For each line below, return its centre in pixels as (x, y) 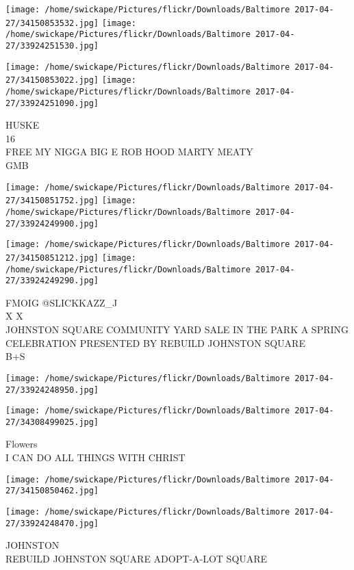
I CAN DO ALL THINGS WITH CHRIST (96, 457)
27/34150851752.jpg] (52, 201)
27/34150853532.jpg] (52, 23)
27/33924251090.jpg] (52, 103)
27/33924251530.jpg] (52, 46)
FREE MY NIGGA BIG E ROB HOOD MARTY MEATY (129, 152)
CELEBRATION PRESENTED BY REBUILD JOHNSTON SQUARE (155, 342)
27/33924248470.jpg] (52, 523)
